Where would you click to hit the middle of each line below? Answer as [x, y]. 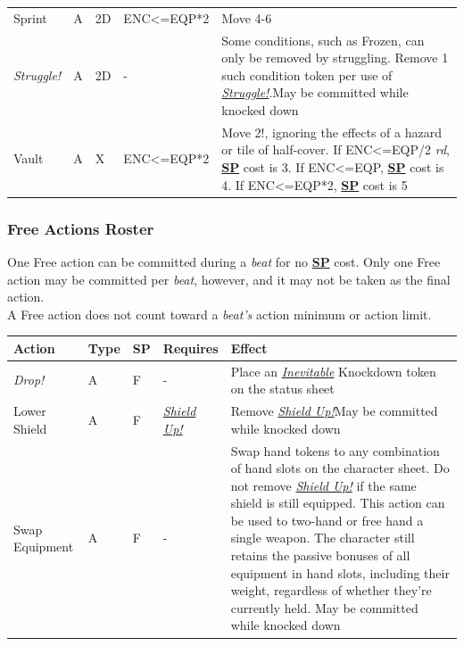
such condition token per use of [307, 75]
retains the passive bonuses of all [320, 555]
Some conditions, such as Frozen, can [323, 40]
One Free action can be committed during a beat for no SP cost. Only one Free [224, 261]
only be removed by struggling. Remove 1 [335, 58]
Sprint [30, 17]
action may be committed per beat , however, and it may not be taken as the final [229, 279]
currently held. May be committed [324, 607]
